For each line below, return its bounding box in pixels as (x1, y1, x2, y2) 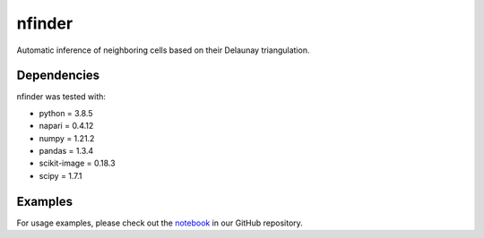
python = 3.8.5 (39, 107, 93, 118)
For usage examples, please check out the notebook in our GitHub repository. (16, 217, 304, 228)
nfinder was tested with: (16, 91, 107, 102)
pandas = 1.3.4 (39, 146, 94, 157)
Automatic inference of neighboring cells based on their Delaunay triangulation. (16, 45, 310, 55)
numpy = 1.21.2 (39, 132, 95, 143)
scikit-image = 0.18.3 (39, 157, 116, 169)
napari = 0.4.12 (39, 121, 94, 132)
